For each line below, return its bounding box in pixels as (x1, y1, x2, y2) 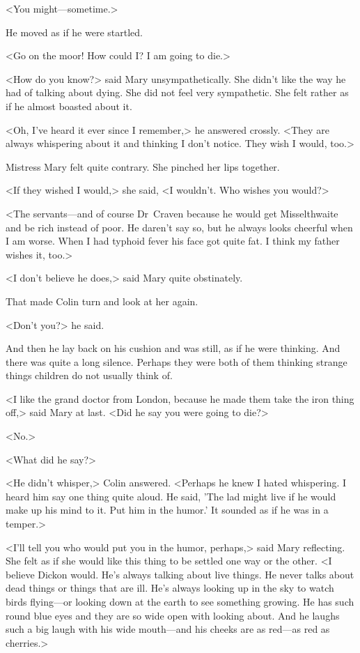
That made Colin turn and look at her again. (6, 293, 198, 308)
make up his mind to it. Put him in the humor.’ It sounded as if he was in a (6, 502, 329, 517)
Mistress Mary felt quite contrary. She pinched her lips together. (6, 159, 280, 174)
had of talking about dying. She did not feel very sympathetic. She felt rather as (6, 85, 349, 100)
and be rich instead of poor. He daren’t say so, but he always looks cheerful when (6, 220, 353, 234)
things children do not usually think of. (6, 368, 173, 383)
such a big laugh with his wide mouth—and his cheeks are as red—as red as (6, 622, 330, 636)
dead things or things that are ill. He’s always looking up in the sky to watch (6, 581, 334, 595)
